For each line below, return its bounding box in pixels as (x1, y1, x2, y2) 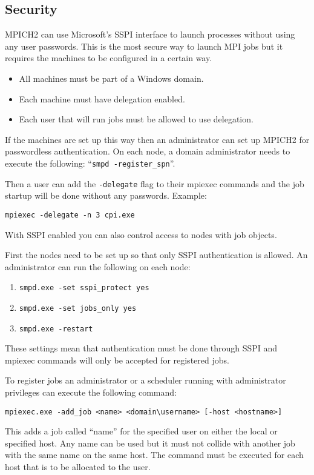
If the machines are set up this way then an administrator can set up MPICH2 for (5, 133, 310, 145)
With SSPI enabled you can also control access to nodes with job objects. (5, 228, 277, 241)
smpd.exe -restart (19, 324, 93, 333)
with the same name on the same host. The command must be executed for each (5, 448, 304, 461)
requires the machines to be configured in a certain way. (5, 51, 212, 64)
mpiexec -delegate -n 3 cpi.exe (5, 210, 135, 219)
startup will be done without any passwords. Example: (5, 189, 207, 202)
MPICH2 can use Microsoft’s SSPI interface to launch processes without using (5, 28, 295, 41)
